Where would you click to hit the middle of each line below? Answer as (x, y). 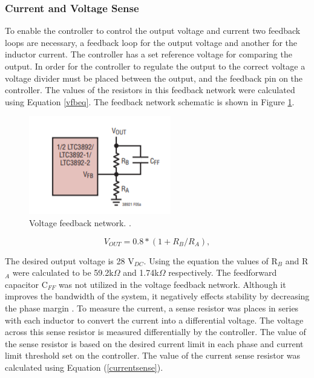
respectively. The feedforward (223, 272)
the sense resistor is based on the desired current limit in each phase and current (154, 343)
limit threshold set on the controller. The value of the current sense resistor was (153, 355)
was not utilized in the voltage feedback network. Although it (172, 284)
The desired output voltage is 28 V (70, 260)
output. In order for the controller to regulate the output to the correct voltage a (155, 66)
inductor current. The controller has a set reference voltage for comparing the (149, 54)
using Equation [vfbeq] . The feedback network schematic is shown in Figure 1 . (150, 101)
